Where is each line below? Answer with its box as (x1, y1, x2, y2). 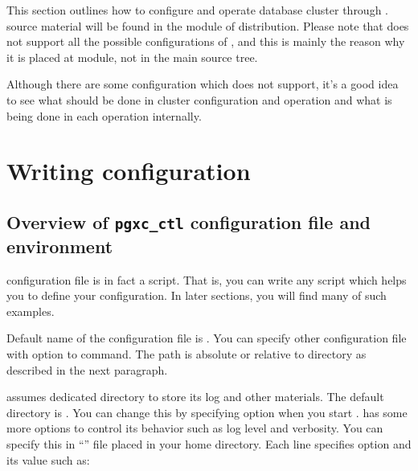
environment (6, 233, 113, 258)
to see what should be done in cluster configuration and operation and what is (6, 91, 392, 108)
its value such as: (6, 451, 90, 468)
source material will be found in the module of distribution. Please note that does (6, 17, 409, 34)
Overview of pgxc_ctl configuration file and (6, 209, 371, 234)
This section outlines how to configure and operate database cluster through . (6, 2, 388, 18)
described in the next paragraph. (6, 361, 168, 378)
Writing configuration (6, 154, 251, 187)
